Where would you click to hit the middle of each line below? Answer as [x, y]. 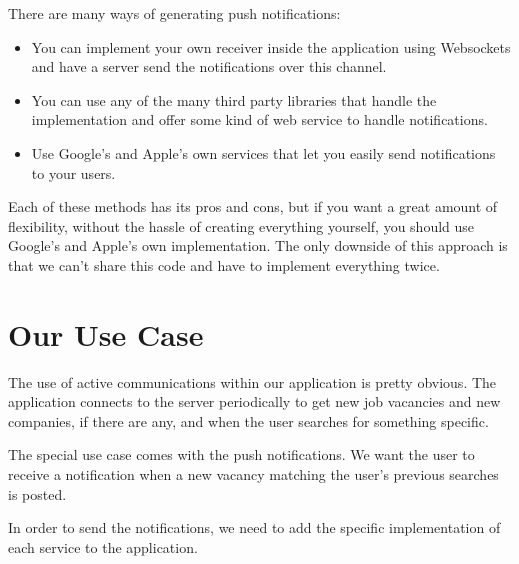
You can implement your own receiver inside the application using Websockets [271, 46]
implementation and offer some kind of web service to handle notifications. [259, 119]
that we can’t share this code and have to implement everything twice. [224, 264]
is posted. [37, 493]
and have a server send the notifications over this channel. [209, 66]
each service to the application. [103, 546]
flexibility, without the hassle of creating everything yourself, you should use [241, 225]
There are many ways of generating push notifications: [174, 13]
